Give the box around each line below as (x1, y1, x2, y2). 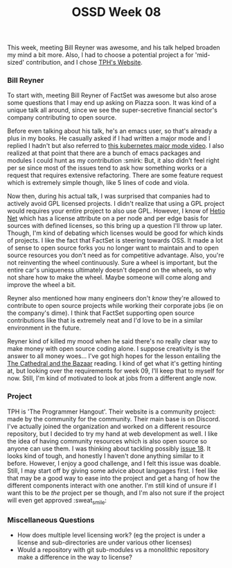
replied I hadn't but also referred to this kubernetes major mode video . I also (7, 142, 224, 150)
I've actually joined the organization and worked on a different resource (7, 422, 211, 430)
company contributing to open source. (7, 113, 117, 122)
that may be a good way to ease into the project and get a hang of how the (7, 473, 220, 482)
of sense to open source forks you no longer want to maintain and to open (7, 244, 220, 252)
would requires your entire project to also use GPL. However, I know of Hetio (7, 206, 226, 216)
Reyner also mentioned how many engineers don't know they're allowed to (7, 294, 220, 302)
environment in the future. (7, 324, 82, 332)
